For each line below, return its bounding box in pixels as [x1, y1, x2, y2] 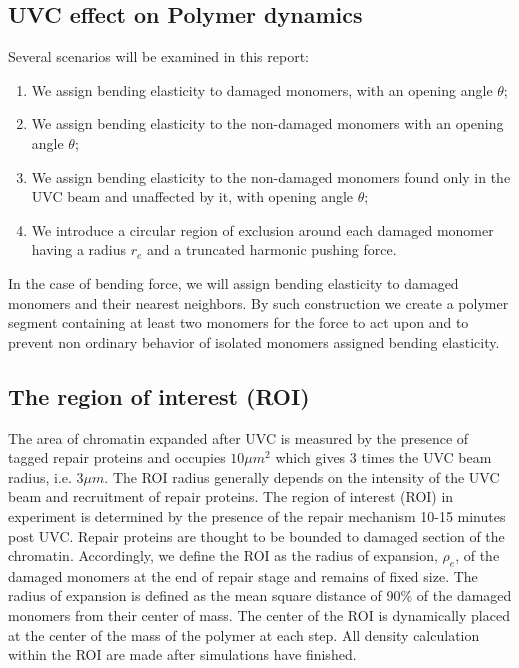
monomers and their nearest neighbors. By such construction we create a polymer [8, 292, 509, 313]
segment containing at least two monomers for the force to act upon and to [8, 312, 469, 333]
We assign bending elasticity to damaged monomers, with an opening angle [31, 79, 493, 100]
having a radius [31, 239, 127, 260]
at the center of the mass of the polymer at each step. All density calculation [8, 624, 480, 645]
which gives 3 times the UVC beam [275, 447, 492, 468]
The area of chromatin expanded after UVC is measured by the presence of [8, 427, 469, 448]
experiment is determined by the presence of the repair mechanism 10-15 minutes [8, 505, 506, 526]
